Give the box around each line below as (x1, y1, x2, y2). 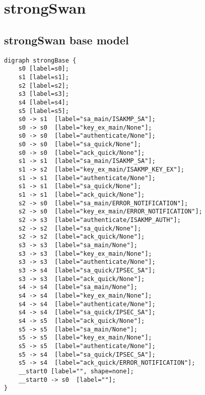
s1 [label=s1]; (18, 73, 69, 81)
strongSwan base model (4, 32, 129, 47)
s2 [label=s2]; (18, 82, 69, 89)
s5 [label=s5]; (18, 107, 69, 115)
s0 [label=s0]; (18, 65, 69, 73)
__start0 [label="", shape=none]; (18, 367, 134, 375)
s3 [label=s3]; (18, 90, 69, 98)
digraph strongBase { (4, 57, 77, 64)
